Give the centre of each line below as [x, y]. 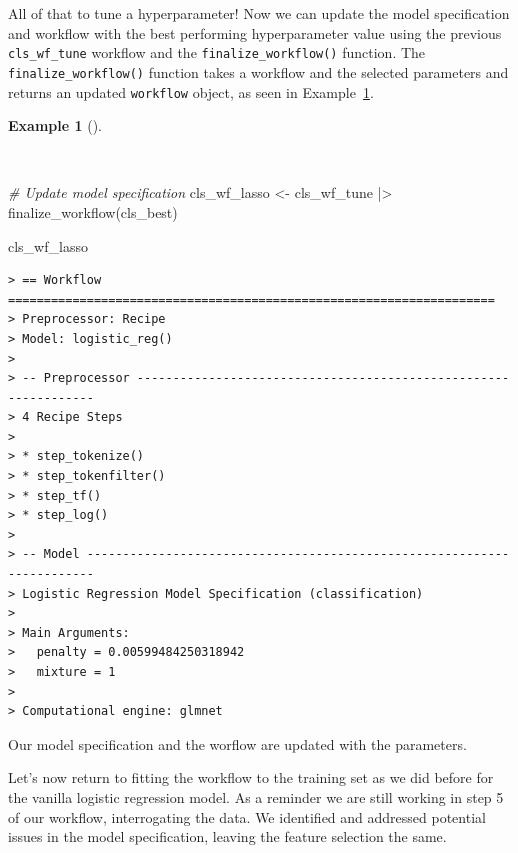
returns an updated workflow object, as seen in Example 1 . [191, 91]
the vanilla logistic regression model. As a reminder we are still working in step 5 [256, 796]
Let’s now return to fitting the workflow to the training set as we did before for [251, 777]
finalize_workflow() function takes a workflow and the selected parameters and [258, 71]
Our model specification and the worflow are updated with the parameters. [237, 743]
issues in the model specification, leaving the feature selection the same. [227, 836]
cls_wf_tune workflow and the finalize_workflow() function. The [217, 52]
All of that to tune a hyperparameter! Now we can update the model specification [259, 13]
